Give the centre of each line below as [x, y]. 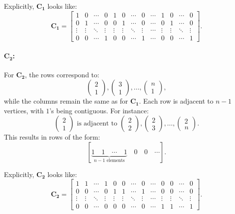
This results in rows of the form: [52, 137]
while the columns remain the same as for [66, 101]
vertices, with [24, 110]
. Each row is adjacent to [176, 101]
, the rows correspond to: [62, 74]
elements [116, 160]
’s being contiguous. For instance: [99, 110]
